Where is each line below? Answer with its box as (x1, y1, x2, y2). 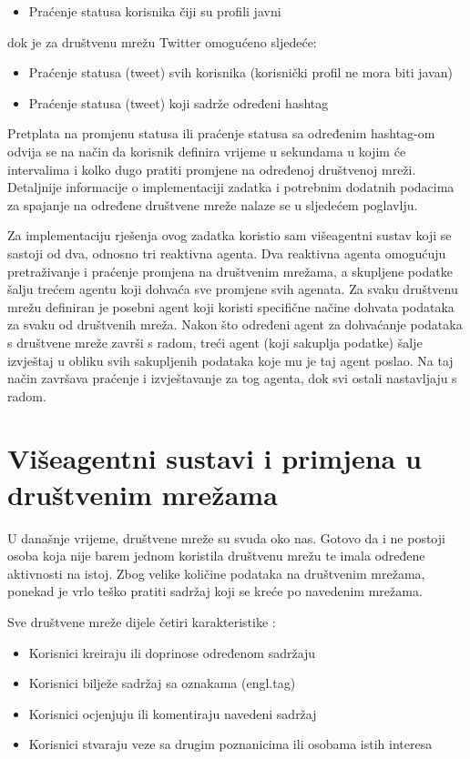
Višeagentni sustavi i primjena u (7, 440, 422, 477)
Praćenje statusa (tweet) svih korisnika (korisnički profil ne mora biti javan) (28, 63, 453, 82)
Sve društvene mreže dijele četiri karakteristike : (7, 612, 276, 631)
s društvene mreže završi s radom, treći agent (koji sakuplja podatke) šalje (7, 332, 423, 351)
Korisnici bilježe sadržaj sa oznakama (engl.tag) (28, 673, 296, 693)
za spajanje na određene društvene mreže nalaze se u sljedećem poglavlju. (7, 195, 418, 214)
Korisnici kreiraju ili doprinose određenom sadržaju (28, 643, 316, 662)
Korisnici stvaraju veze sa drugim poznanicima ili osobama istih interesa (28, 734, 433, 754)
